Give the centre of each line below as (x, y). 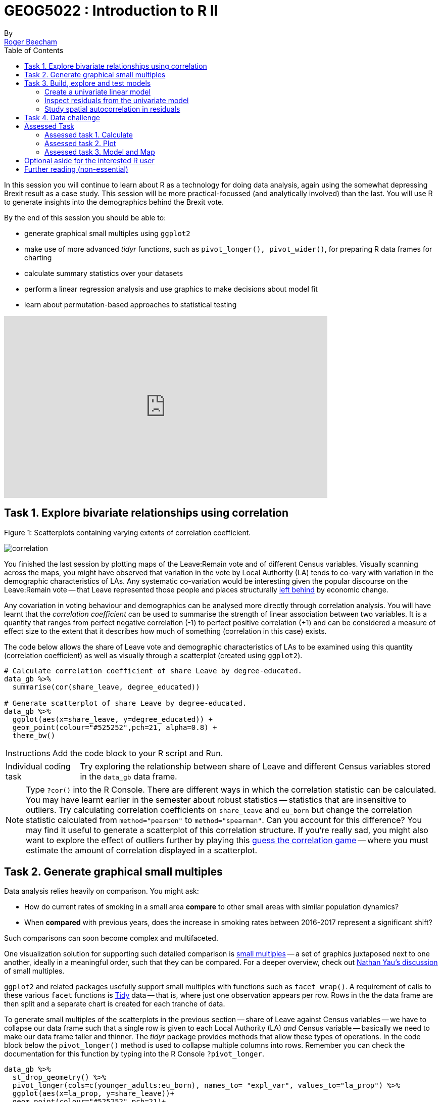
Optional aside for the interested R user (89, 160)
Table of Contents (34, 50)
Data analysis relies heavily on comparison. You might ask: (102, 891)
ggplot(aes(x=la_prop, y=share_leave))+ (93, 1094)
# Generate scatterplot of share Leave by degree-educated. (126, 703)
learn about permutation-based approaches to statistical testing (131, 304)
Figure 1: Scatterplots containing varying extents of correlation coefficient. (128, 532)
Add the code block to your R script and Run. (138, 753)
